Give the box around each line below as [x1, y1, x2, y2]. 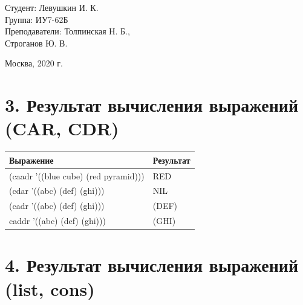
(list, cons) [5, 276, 95, 301]
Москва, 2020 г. [5, 57, 63, 69]
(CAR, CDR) [5, 116, 119, 141]
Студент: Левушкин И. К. [5, 1, 99, 13]
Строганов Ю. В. [5, 36, 68, 49]
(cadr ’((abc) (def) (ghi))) [9, 199, 105, 212]
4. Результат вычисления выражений [5, 252, 299, 277]
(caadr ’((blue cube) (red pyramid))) [9, 169, 145, 182]
